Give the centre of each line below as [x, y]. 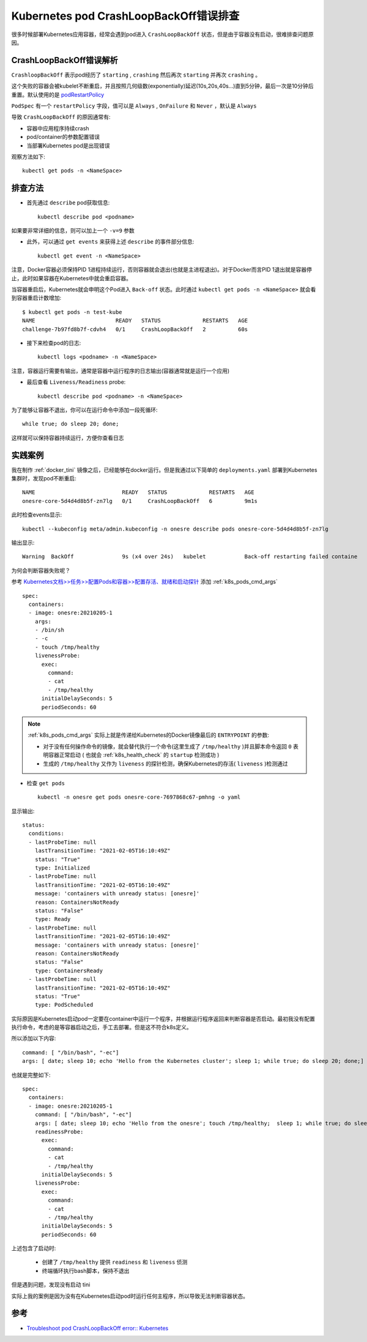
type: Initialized [62, 868]
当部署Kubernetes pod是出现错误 [68, 145]
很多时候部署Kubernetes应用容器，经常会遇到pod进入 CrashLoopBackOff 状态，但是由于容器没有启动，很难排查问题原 [163, 34]
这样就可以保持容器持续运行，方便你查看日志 [68, 438]
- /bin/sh [49, 630]
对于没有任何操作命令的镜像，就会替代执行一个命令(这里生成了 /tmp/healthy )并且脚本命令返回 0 [167, 746]
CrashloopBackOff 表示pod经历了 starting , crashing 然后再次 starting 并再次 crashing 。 [136, 75]
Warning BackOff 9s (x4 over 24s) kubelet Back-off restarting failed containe [190, 557]
